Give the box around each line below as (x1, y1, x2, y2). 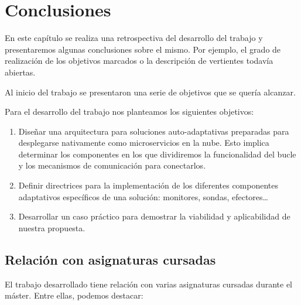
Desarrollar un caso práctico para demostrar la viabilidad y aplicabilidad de (18, 210, 290, 222)
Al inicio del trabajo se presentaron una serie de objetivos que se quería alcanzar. (5, 85, 296, 98)
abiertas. (5, 66, 36, 78)
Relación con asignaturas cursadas (5, 250, 216, 268)
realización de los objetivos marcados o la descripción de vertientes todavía (5, 54, 273, 67)
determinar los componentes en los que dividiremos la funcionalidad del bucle (18, 148, 296, 160)
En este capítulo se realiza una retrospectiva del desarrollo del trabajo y (5, 32, 263, 44)
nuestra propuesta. (18, 221, 85, 234)
